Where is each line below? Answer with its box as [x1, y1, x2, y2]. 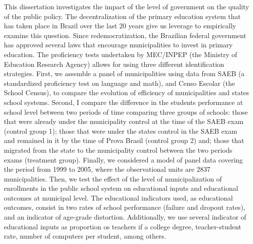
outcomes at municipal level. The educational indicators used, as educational [4, 192, 233, 203]
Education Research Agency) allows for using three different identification [4, 59, 224, 69]
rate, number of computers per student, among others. [4, 231, 166, 241]
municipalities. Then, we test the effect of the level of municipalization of [4, 173, 222, 183]
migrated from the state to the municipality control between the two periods [4, 144, 233, 155]
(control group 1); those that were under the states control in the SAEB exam [4, 125, 237, 136]
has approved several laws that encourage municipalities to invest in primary [4, 40, 233, 50]
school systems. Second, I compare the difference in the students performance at [4, 97, 243, 107]
